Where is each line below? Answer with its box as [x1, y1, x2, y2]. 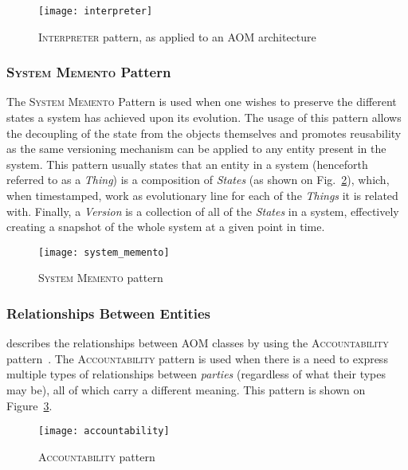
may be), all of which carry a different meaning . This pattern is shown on [6, 382, 366, 398]
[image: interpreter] [38, 6, 153, 17]
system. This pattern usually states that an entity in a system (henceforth [6, 155, 368, 172]
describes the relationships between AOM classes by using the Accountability [6, 335, 389, 351]
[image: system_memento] [38, 246, 170, 258]
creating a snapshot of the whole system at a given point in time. [6, 218, 325, 235]
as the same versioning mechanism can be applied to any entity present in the [6, 140, 386, 157]
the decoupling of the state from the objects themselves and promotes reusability [6, 124, 402, 141]
